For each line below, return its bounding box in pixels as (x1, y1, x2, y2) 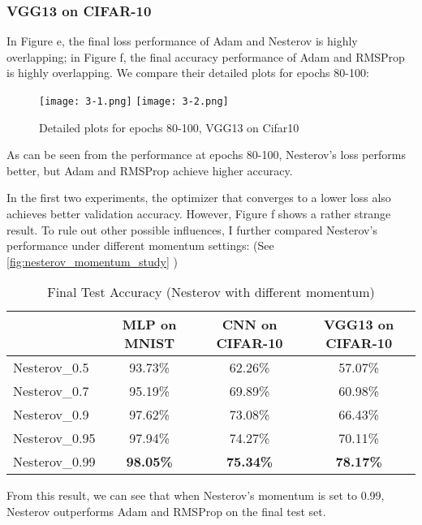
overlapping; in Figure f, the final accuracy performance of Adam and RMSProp (6, 48, 405, 65)
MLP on (122, 315, 177, 334)
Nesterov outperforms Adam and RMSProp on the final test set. (6, 503, 326, 519)
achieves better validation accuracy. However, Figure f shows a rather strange (6, 205, 391, 222)
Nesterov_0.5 (13, 358, 89, 377)
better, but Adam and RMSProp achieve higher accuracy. (6, 161, 293, 179)
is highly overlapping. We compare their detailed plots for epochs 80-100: (6, 64, 369, 81)
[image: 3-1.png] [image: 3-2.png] (39, 96, 229, 107)
